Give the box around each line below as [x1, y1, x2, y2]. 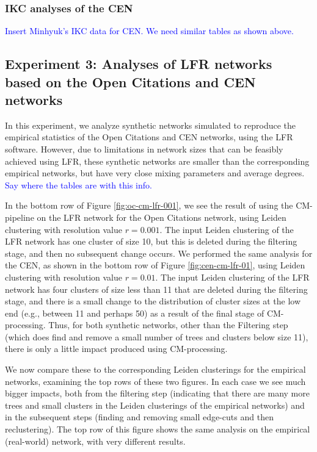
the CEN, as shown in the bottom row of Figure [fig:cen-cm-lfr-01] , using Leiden [5, 259, 305, 271]
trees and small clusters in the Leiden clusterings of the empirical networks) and [5, 398, 305, 411]
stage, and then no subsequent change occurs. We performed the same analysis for [5, 246, 313, 259]
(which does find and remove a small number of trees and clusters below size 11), [5, 330, 308, 343]
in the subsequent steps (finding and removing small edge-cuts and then [5, 411, 274, 423]
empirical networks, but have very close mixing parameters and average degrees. [5, 167, 305, 179]
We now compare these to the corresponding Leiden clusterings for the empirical [5, 363, 306, 376]
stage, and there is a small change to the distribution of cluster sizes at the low [5, 295, 301, 307]
